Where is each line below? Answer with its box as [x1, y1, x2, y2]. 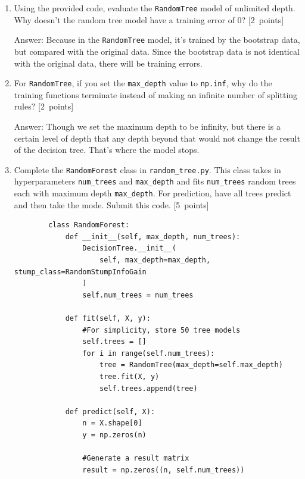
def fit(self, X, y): [65, 314, 151, 323]
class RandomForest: [48, 221, 130, 230]
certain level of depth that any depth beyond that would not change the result [14, 132, 300, 144]
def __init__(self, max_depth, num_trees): [65, 232, 241, 241]
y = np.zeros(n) [82, 430, 147, 439]
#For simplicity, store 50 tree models [82, 325, 241, 334]
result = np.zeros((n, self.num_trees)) [82, 465, 245, 474]
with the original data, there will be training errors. [14, 57, 203, 69]
